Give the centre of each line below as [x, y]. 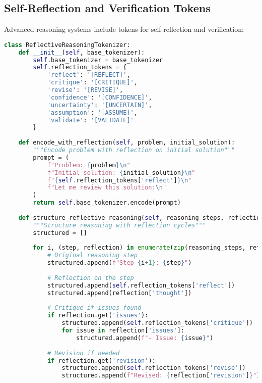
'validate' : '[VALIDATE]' [90, 120]
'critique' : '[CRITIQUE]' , [92, 83]
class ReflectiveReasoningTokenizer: [67, 45]
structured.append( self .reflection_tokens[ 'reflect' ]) [141, 285]
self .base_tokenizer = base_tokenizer [98, 60]
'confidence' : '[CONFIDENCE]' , [100, 97]
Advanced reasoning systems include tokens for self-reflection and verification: [124, 29]
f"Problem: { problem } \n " [89, 165]
